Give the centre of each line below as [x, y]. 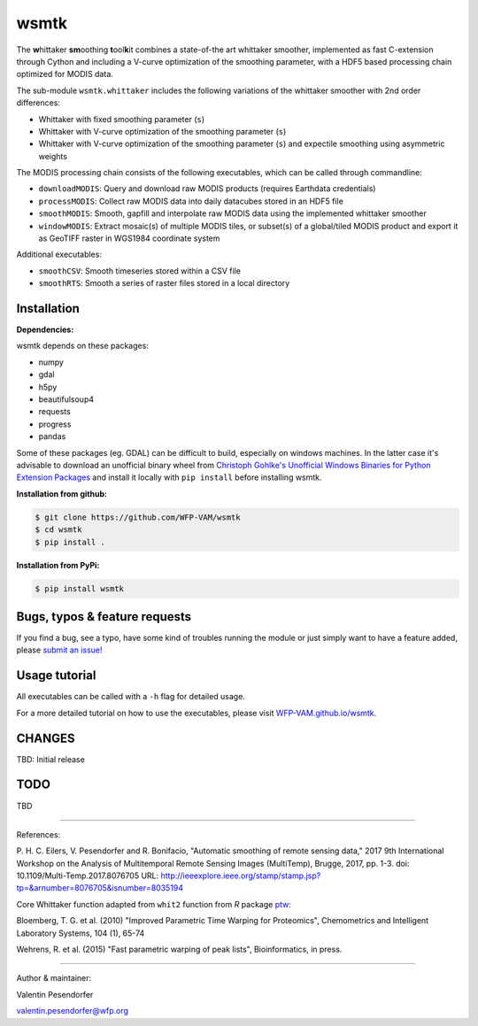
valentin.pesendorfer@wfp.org [72, 1011]
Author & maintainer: [54, 978]
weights [53, 156]
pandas [52, 436]
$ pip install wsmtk [79, 588]
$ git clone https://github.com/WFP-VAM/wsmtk [138, 517]
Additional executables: [59, 255]
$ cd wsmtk [58, 530]
